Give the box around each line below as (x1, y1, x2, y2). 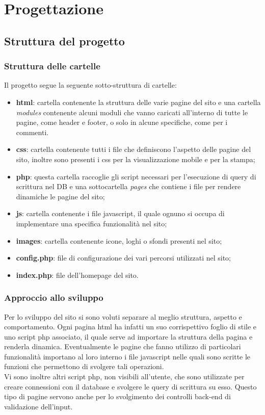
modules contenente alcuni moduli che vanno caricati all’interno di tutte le (16, 107, 248, 117)
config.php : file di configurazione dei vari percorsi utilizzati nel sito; (16, 252, 231, 263)
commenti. (16, 126, 49, 137)
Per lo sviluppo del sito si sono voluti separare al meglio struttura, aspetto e (4, 311, 242, 322)
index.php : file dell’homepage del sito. (16, 269, 139, 280)
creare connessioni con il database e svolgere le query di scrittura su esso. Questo (4, 381, 257, 392)
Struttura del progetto (4, 33, 125, 48)
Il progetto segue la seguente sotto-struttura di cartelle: (4, 80, 177, 90)
